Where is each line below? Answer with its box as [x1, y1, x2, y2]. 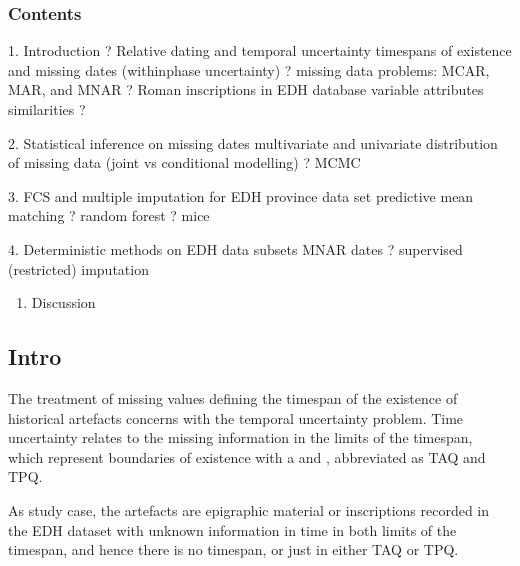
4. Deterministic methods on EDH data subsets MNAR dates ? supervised [8, 238, 463, 259]
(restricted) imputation [8, 258, 149, 279]
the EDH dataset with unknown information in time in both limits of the [8, 519, 457, 540]
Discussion [31, 292, 96, 313]
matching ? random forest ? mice [8, 205, 210, 226]
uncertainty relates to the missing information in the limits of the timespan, [8, 427, 473, 448]
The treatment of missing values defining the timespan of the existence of [8, 387, 458, 408]
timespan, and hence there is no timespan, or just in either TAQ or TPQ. [8, 539, 459, 560]
